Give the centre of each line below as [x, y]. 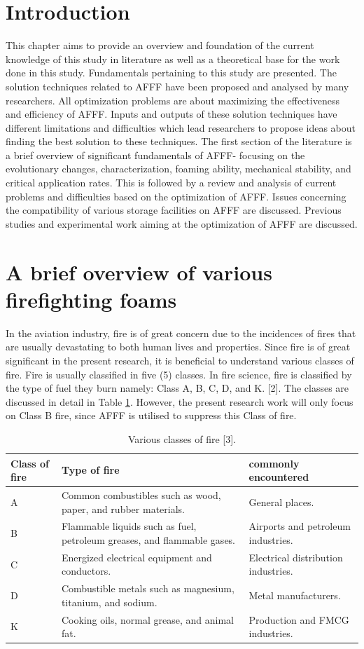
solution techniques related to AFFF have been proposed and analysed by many [177, 86]
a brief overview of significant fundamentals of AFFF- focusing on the [155, 155]
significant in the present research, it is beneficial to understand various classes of [180, 360]
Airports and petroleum [300, 526]
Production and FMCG [299, 619]
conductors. [86, 571]
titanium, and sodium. [109, 602]
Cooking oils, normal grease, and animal [147, 619]
